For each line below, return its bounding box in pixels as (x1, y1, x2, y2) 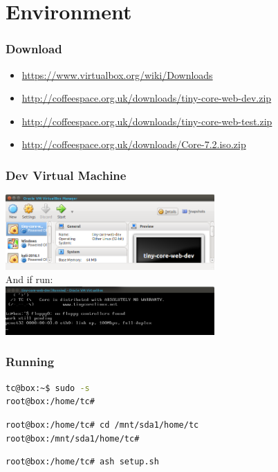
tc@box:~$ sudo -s (6, 383, 90, 393)
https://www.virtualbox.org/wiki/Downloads (21, 67, 213, 82)
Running (6, 353, 55, 370)
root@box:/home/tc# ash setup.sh (6, 457, 159, 467)
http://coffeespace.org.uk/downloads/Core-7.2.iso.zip (21, 137, 246, 152)
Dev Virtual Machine (6, 166, 127, 183)
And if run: (6, 272, 53, 287)
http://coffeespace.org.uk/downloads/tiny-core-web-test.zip (21, 114, 272, 128)
